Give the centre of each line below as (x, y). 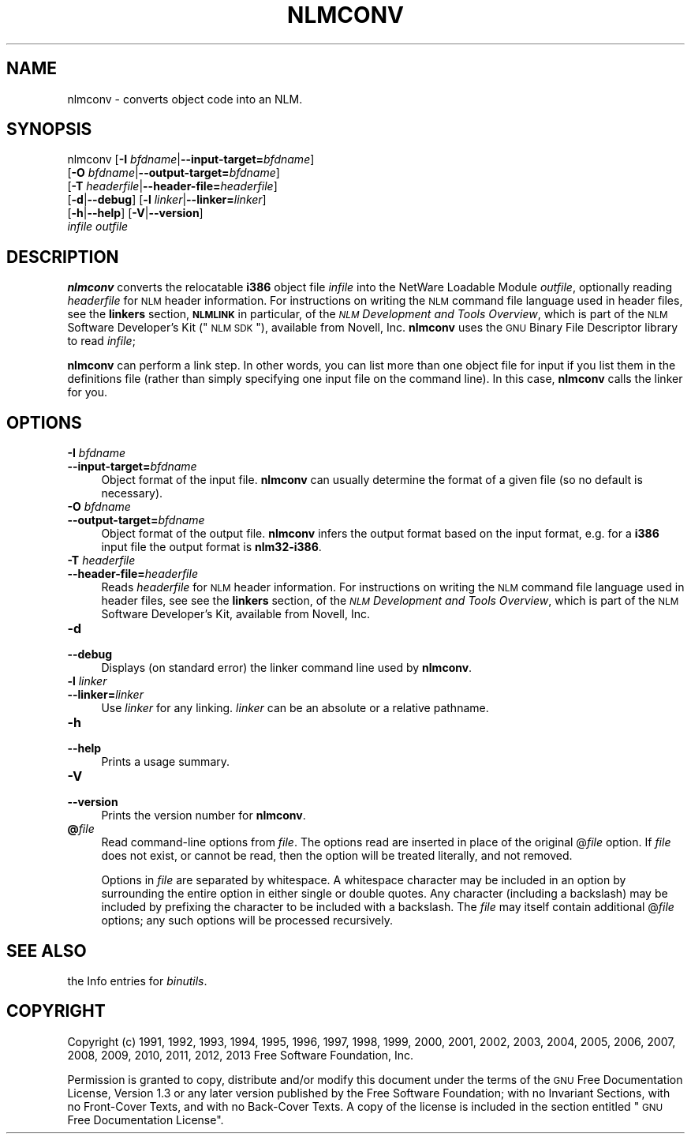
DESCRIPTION (63, 257)
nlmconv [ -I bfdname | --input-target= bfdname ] (191, 159)
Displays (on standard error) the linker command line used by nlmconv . (287, 668)
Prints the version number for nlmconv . (204, 816)
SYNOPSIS (49, 129)
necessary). (132, 493)
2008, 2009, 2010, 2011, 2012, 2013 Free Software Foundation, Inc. (241, 1055)
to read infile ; (101, 341)
